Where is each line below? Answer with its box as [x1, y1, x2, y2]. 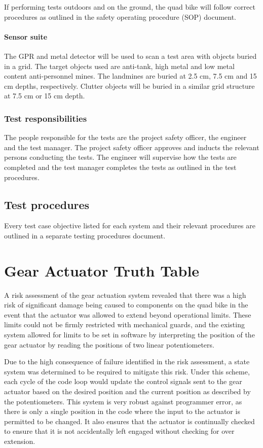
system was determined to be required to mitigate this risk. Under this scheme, [4, 366, 250, 376]
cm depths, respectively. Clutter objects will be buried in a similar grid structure [4, 80, 255, 91]
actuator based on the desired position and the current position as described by [4, 386, 251, 396]
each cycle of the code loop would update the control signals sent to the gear [4, 376, 242, 387]
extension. [4, 435, 35, 446]
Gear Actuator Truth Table [4, 260, 200, 281]
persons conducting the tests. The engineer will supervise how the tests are [4, 152, 237, 162]
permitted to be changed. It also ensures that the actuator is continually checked [4, 416, 255, 426]
